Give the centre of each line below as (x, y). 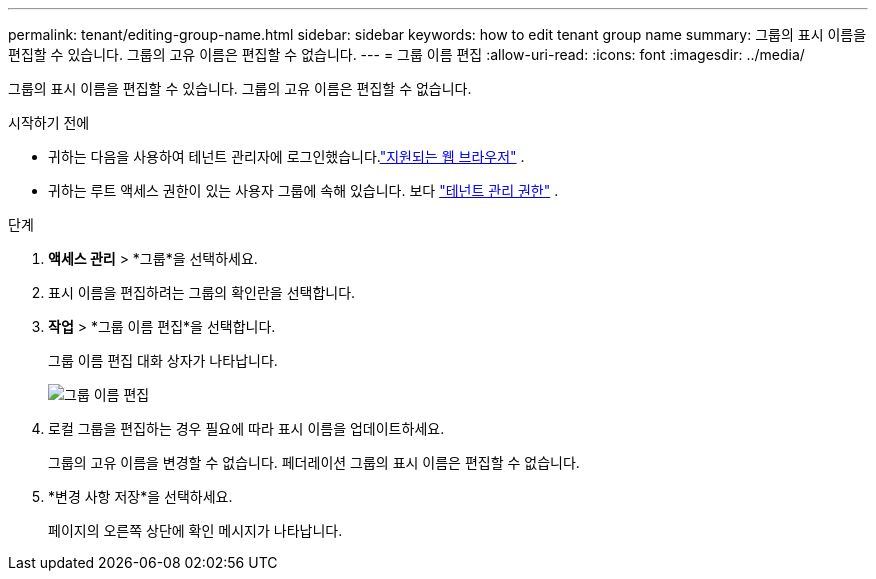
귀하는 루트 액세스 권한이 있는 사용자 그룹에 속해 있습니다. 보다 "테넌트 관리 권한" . (303, 190)
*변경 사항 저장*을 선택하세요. (140, 496)
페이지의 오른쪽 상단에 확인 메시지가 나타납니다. (195, 530)
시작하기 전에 (49, 122)
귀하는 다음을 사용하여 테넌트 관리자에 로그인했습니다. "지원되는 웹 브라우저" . (286, 156)
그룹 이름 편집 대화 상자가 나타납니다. (163, 360)
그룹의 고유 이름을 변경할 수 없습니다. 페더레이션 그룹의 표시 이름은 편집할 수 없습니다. (314, 462)
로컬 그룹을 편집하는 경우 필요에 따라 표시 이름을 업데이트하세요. (246, 428)
